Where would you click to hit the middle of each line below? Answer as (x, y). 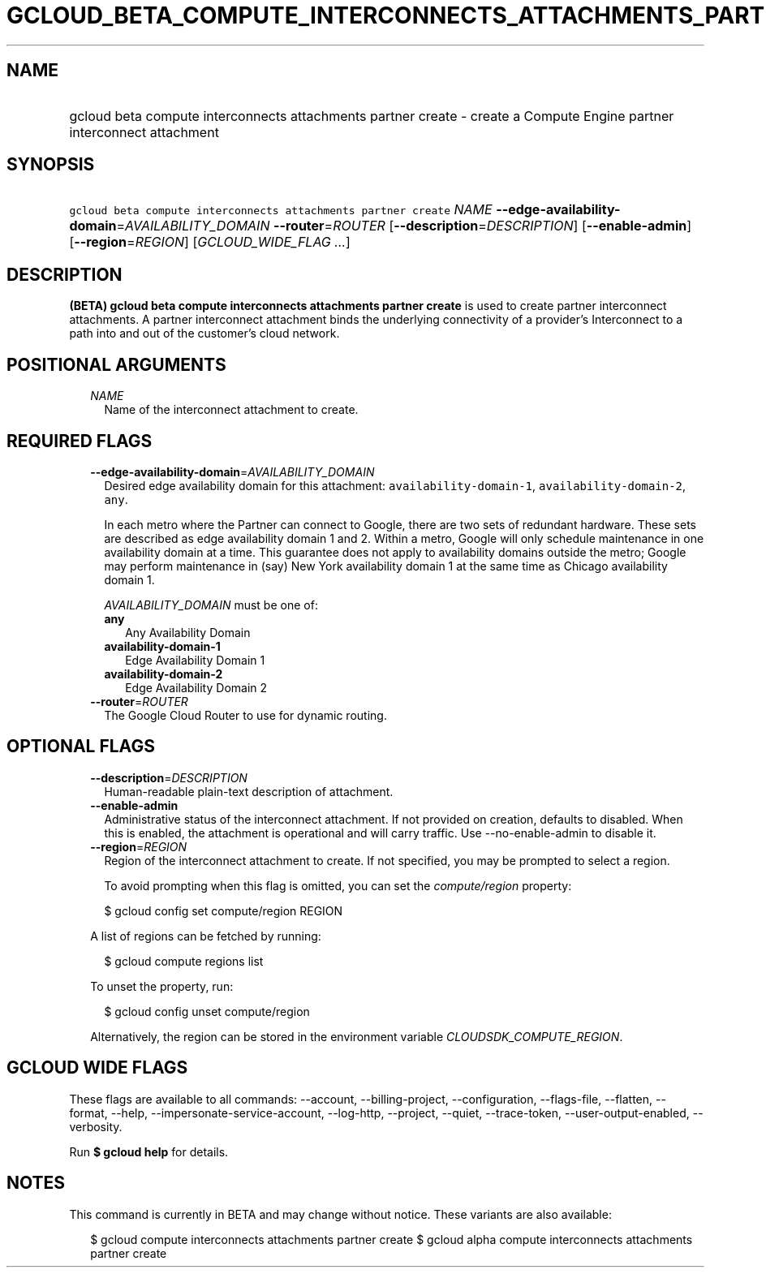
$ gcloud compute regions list (184, 961)
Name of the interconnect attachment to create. (231, 410)
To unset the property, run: (162, 986)
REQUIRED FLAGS (80, 441)
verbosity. (96, 1126)
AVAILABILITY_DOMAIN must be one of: (211, 605)
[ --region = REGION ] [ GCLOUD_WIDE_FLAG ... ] (210, 242)
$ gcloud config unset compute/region (207, 1011)
